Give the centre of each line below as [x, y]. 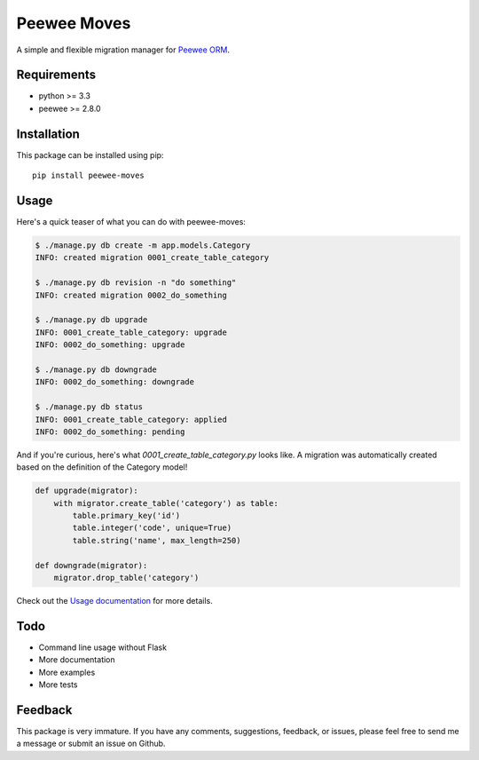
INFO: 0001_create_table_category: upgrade [131, 332]
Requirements [56, 75]
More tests [59, 685]
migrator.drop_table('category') [126, 578]
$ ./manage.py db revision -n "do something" [136, 283]
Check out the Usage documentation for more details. [114, 600]
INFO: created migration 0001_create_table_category [152, 258]
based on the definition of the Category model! [102, 467]
